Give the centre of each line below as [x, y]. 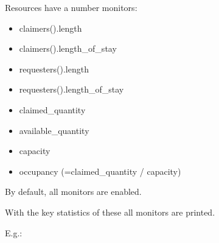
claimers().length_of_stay [68, 48]
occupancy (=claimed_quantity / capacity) [100, 171]
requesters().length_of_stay [71, 89]
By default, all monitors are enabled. [73, 192]
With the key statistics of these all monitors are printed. [110, 212]
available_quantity [54, 130]
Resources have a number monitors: [71, 7]
